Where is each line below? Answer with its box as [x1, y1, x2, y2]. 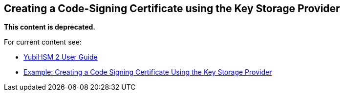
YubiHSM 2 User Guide [23, 53, 98, 62]
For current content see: [4, 38, 82, 47]
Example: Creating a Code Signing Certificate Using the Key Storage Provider [23, 68, 272, 77]
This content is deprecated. [4, 23, 96, 32]
